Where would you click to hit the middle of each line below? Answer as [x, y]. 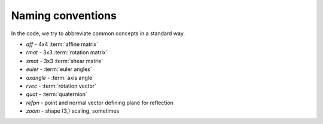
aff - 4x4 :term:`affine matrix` [62, 44]
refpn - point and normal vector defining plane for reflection [100, 103]
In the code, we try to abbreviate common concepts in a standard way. [98, 33]
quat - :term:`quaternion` [57, 94]
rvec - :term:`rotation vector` [61, 86]
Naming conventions [64, 15]
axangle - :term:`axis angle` [60, 77]
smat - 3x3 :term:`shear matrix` [65, 61]
